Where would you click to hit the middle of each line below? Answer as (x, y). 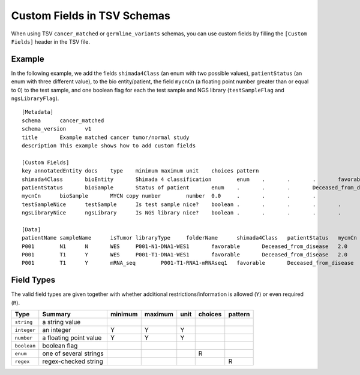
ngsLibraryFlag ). (35, 98)
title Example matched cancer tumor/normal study (106, 137)
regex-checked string (73, 361)
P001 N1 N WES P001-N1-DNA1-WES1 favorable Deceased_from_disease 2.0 (185, 246)
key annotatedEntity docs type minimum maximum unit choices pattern (140, 171)
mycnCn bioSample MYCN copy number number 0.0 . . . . (169, 196)
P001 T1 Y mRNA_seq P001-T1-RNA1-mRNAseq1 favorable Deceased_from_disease (188, 263)
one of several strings (73, 353)
